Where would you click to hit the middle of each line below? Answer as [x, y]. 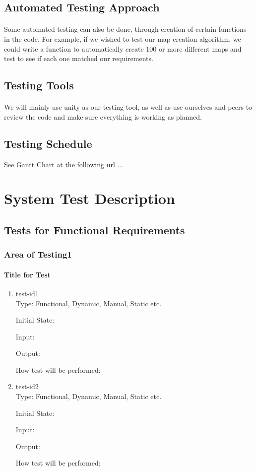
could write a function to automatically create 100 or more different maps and [123, 48]
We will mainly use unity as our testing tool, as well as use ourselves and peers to [128, 107]
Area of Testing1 [38, 254]
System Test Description [90, 198]
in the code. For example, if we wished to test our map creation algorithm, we [123, 38]
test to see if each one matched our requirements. [79, 58]
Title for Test [27, 274]
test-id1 [27, 293]
